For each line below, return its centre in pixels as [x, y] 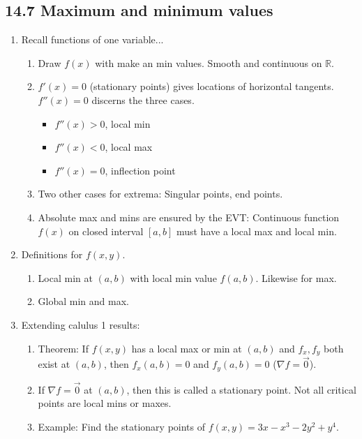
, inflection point [140, 170]
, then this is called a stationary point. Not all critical [241, 389]
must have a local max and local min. [256, 231]
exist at [54, 364]
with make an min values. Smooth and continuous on [209, 62]
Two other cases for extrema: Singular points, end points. [160, 194]
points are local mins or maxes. [105, 403]
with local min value [173, 277]
